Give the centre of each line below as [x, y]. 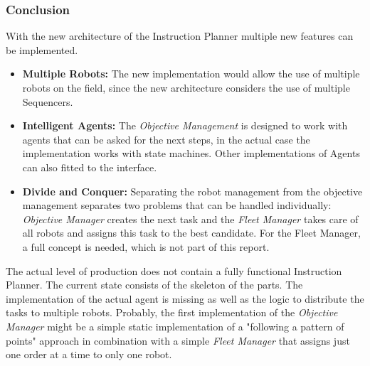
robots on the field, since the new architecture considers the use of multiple [186, 87]
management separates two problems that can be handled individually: [177, 205]
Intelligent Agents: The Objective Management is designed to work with [185, 125]
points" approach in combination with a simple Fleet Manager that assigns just [178, 340]
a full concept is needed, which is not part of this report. [146, 246]
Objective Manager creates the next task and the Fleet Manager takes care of [190, 219]
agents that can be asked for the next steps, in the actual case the [166, 139]
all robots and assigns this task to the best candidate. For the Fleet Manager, [191, 233]
